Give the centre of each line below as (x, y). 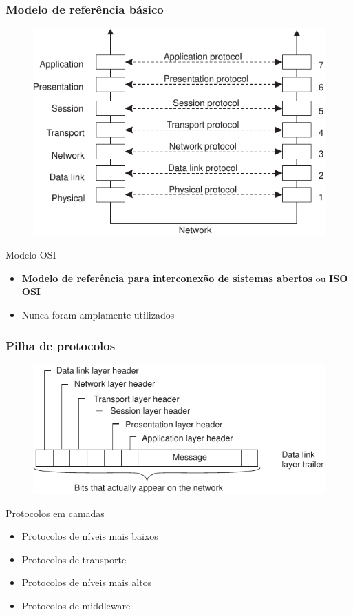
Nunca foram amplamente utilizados (98, 314)
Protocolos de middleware (76, 605)
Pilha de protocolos (61, 345)
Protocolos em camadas (55, 513)
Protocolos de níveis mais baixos (90, 536)
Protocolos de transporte (74, 559)
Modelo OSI (31, 255)
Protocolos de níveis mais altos (87, 582)
